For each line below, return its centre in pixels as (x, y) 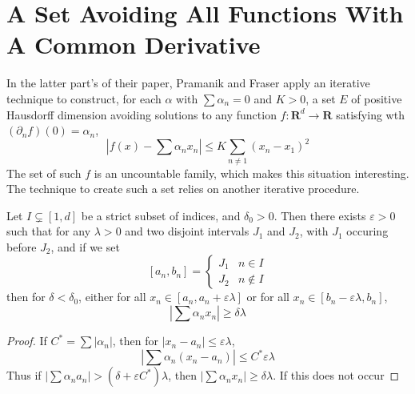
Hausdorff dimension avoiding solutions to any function (142, 114)
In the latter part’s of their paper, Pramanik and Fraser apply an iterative (188, 83)
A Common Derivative (134, 44)
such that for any (49, 231)
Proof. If (27, 341)
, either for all (112, 297)
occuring (367, 231)
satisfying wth (370, 114)
